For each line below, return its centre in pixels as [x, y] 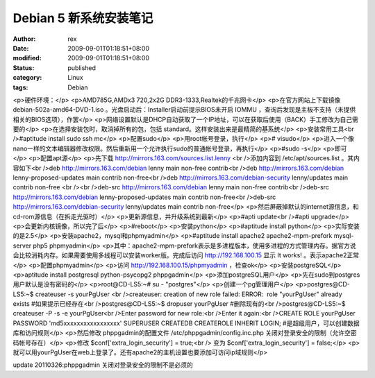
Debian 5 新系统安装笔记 [83, 18]
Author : [24, 39]
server [22, 246]
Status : [24, 68]
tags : [20, 87]
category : [27, 78]
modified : [27, 58]
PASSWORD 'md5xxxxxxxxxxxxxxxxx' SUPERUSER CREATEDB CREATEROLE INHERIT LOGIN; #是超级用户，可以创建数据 [186, 323]
